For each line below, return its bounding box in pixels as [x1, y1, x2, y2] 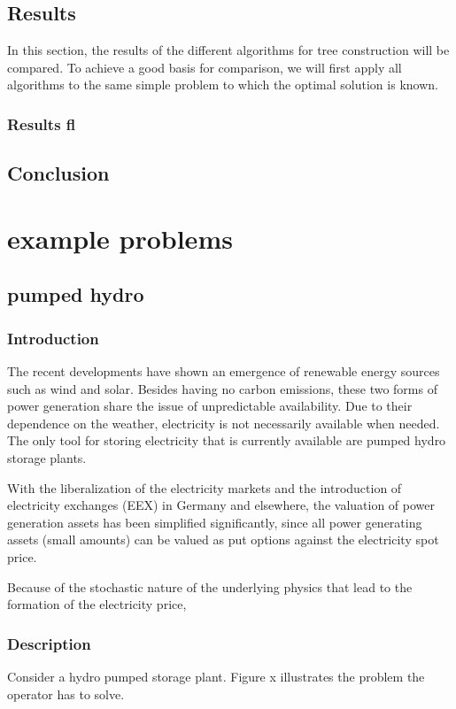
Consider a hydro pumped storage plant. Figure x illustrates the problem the [7, 667, 425, 685]
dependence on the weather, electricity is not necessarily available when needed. [7, 413, 440, 432]
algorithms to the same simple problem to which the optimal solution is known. [7, 75, 438, 94]
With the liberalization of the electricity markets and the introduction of [7, 478, 402, 497]
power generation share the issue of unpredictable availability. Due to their [7, 397, 413, 415]
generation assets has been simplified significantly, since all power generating [7, 512, 422, 531]
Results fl [7, 112, 76, 135]
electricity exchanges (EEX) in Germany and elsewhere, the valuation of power [7, 496, 435, 514]
